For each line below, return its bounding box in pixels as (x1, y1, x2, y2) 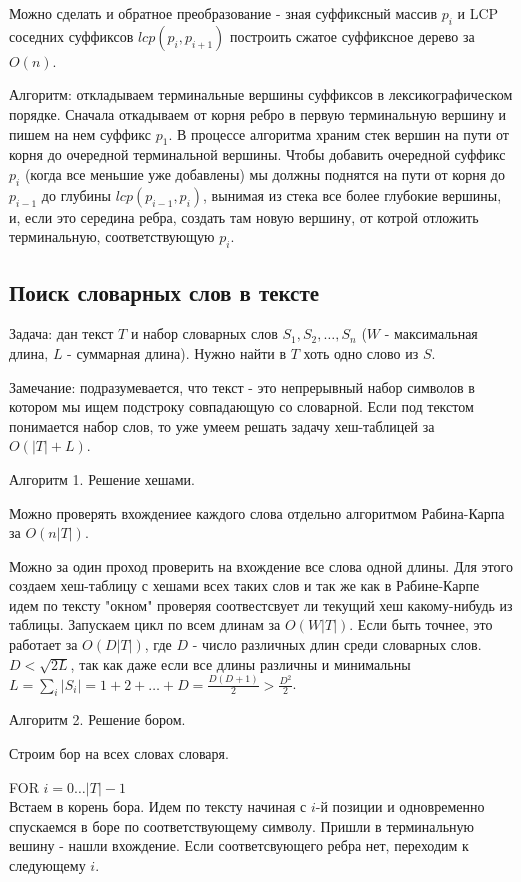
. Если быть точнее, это (349, 614, 493, 635)
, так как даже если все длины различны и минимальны (70, 653, 411, 674)
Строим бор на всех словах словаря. (9, 742, 229, 763)
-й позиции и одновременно (315, 796, 485, 817)
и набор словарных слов (130, 323, 278, 344)
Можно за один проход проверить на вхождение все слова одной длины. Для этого (9, 555, 513, 576)
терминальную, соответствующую (9, 226, 215, 247)
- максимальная (384, 323, 478, 344)
